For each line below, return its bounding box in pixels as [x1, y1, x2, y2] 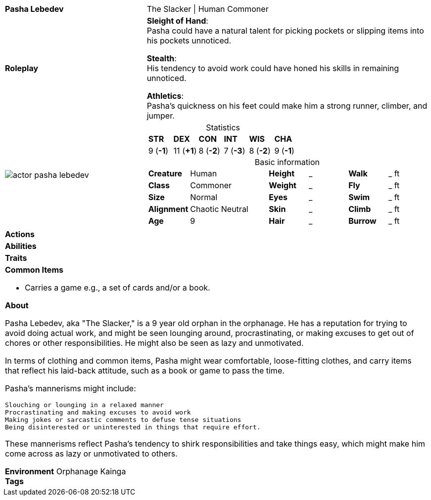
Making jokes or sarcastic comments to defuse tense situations [5, 416, 241, 423]
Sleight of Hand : [146, 16, 208, 26]
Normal [190, 192, 218, 202]
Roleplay [5, 63, 39, 73]
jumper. [146, 111, 175, 121]
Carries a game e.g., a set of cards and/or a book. [25, 283, 210, 292]
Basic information [254, 157, 320, 167]
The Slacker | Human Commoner [146, 4, 269, 14]
